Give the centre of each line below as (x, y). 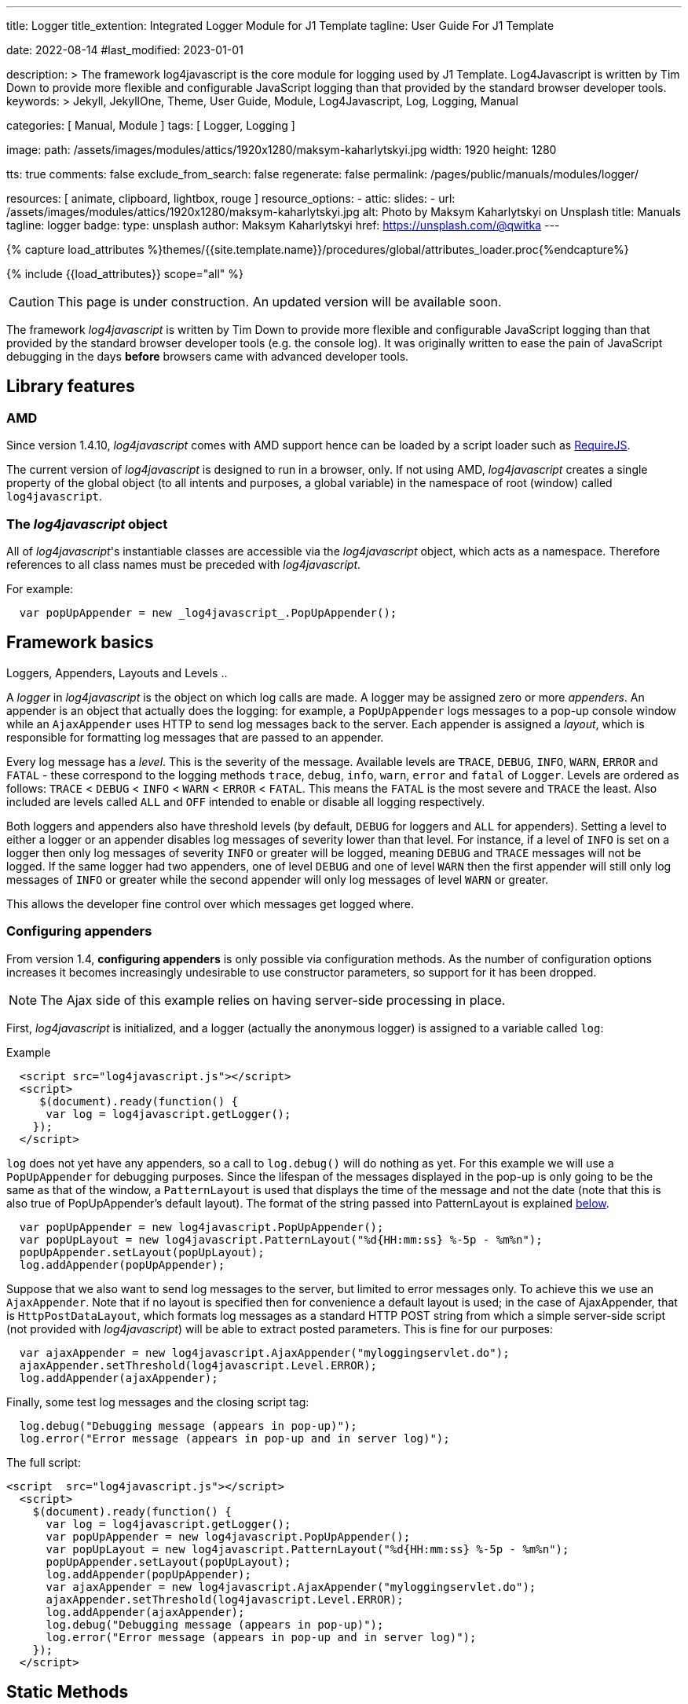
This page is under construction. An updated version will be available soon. (280, 302)
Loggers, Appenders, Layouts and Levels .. (117, 672)
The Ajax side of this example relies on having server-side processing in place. (273, 1000)
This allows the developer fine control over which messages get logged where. (210, 903)
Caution (32, 302)
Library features (71, 387)
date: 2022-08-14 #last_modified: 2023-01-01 (125, 50)
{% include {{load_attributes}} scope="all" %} (125, 274)
